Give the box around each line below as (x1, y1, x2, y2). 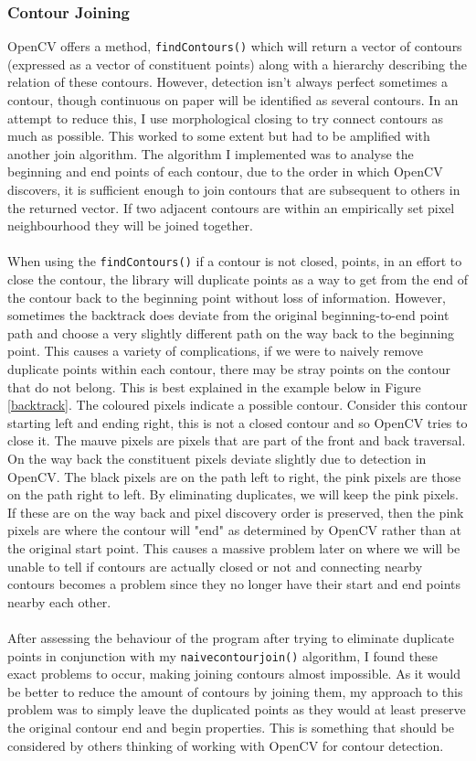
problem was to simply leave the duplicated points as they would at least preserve (7, 700, 466, 719)
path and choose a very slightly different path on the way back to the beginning (7, 323, 455, 342)
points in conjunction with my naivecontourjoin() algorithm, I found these (7, 646, 438, 665)
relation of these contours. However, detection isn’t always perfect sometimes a (7, 72, 448, 91)
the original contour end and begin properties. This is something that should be (7, 717, 455, 736)
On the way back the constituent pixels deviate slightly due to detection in (7, 449, 427, 467)
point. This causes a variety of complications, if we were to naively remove (7, 341, 423, 360)
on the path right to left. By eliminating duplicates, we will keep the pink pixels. (7, 485, 459, 504)
